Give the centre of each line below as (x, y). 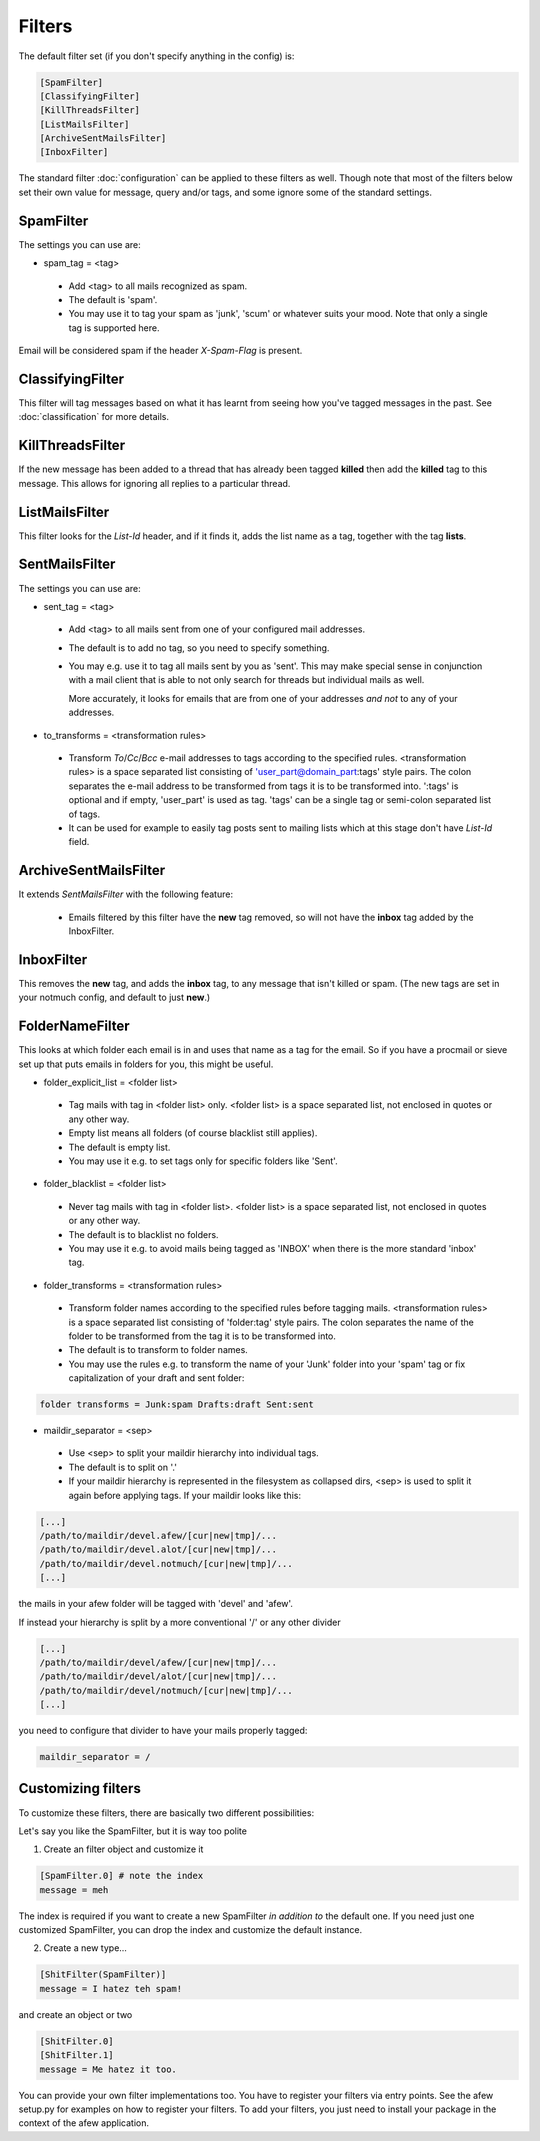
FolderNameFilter (74, 1026)
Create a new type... (85, 1948)
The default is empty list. (119, 1147)
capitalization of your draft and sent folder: (156, 1378)
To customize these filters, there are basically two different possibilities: (166, 1812)
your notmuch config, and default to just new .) (114, 997)
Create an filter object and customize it (123, 1849)
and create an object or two (75, 2014)
